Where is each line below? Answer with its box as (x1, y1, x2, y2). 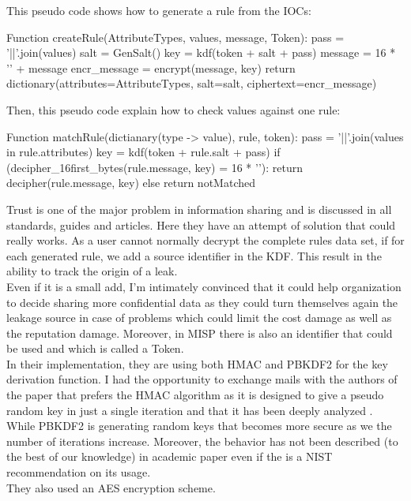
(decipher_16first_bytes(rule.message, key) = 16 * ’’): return (6, 159, 304, 175)
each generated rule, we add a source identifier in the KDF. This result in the (6, 247, 382, 264)
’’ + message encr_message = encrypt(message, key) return (6, 59, 296, 76)
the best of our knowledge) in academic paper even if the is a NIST (6, 448, 333, 465)
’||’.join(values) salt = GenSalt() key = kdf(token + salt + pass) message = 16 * (6, 44, 396, 61)
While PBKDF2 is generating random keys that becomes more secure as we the (6, 417, 392, 434)
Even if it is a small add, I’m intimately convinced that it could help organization (6, 278, 402, 294)
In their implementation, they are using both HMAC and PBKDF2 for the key (6, 355, 388, 372)
